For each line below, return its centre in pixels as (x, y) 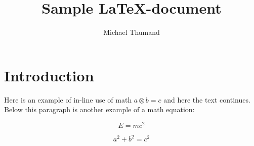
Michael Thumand (132, 32)
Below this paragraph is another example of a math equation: (99, 109)
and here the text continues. (207, 99)
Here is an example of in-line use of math (68, 99)
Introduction (49, 75)
